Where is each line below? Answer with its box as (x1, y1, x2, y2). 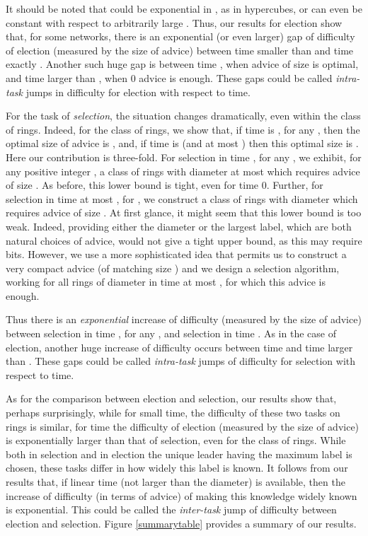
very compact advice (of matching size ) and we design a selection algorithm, (6, 260, 340, 275)
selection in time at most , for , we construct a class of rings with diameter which (6, 191, 358, 206)
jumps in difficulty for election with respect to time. (25, 84, 251, 99)
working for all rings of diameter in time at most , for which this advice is (6, 274, 326, 289)
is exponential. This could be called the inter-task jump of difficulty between (6, 502, 337, 517)
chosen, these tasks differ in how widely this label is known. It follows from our (6, 460, 348, 475)
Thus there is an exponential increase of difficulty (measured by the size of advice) (6, 312, 362, 327)
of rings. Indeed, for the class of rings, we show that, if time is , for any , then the (6, 122, 360, 136)
